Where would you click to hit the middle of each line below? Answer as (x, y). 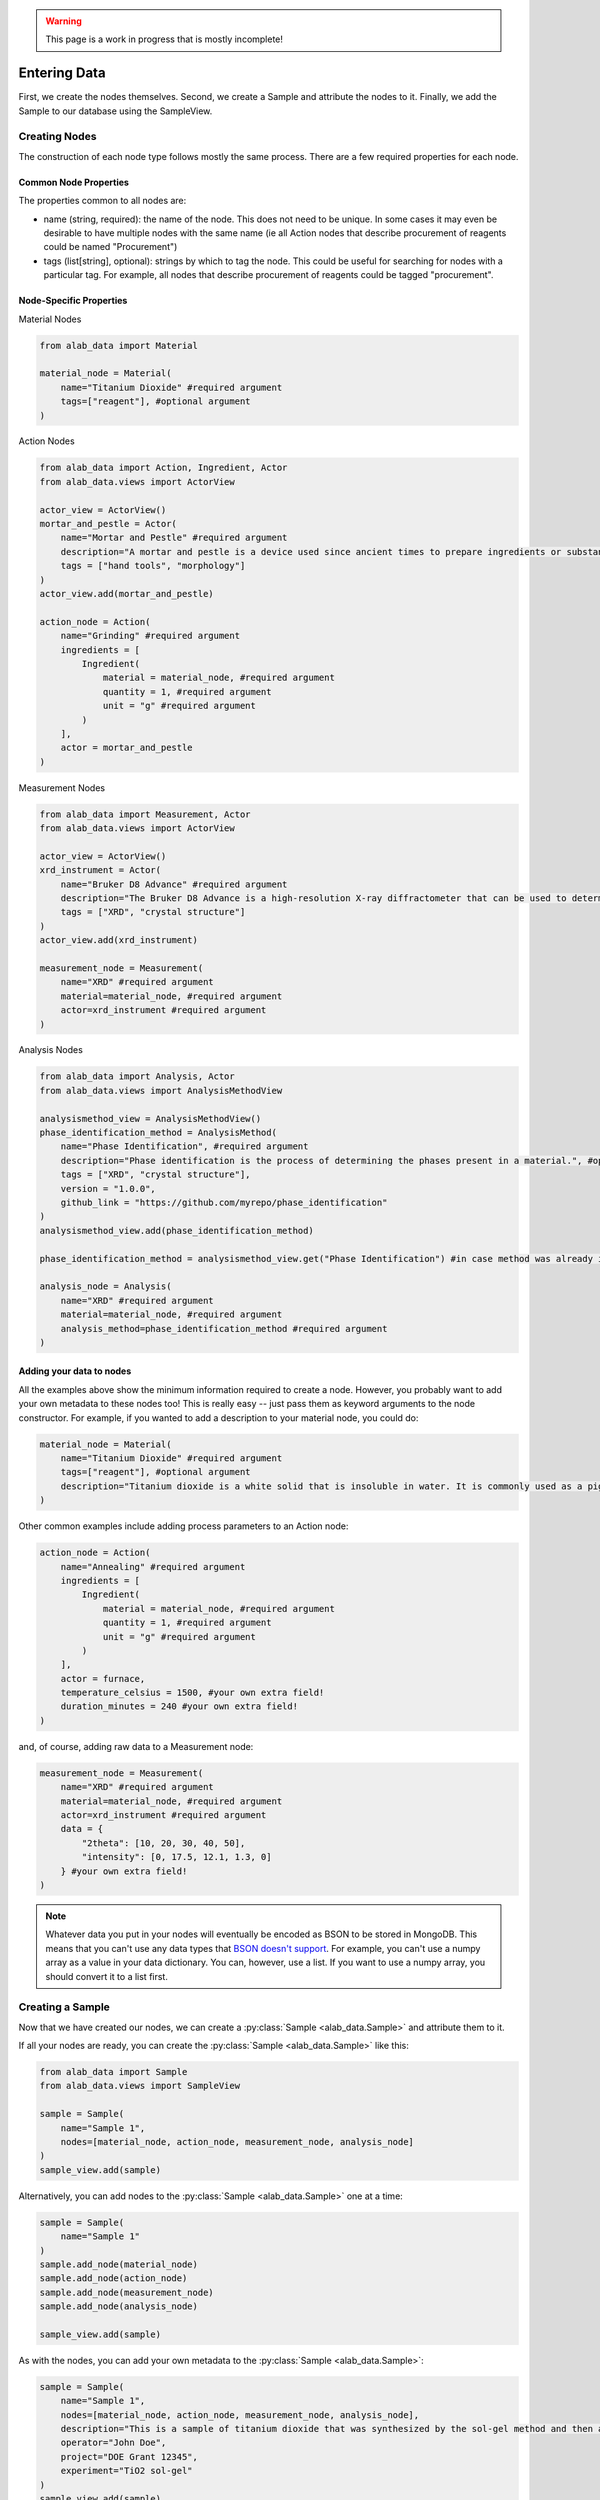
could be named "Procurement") (110, 247)
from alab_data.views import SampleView (139, 2086)
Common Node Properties (74, 182)
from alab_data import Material (119, 345)
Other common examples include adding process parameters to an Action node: (183, 1526)
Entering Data (62, 73)
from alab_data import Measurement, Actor (145, 814)
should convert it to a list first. (107, 1976)
